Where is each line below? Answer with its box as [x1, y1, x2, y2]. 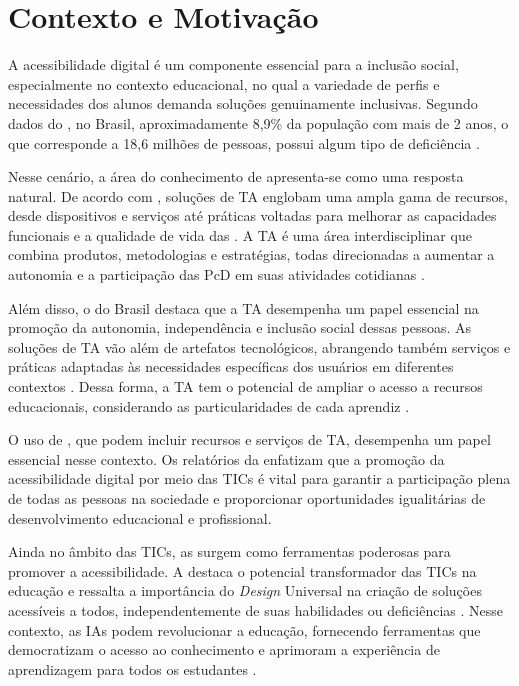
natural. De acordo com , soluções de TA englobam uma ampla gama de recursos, [8, 185, 508, 206]
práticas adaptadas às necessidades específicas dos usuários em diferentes [8, 356, 454, 377]
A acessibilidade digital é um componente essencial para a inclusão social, [8, 54, 459, 75]
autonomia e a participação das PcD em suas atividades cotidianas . [8, 264, 425, 285]
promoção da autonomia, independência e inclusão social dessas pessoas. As [8, 317, 472, 338]
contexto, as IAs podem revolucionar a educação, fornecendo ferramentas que [8, 619, 481, 640]
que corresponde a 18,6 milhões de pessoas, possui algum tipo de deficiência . [8, 132, 480, 153]
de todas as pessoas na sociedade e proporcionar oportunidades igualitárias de [8, 488, 486, 508]
